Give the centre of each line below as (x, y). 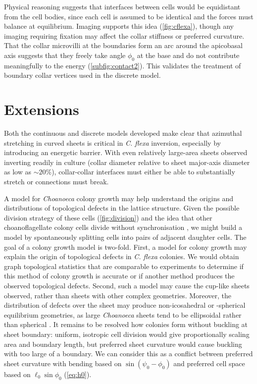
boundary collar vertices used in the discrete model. (82, 75)
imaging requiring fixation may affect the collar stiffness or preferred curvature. (124, 35)
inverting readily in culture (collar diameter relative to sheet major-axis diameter (127, 162)
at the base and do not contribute (188, 55)
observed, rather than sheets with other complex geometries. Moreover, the (118, 295)
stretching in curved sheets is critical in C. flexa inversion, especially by (112, 142)
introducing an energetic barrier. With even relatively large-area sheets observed (126, 152)
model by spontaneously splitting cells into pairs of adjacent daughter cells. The (125, 237)
